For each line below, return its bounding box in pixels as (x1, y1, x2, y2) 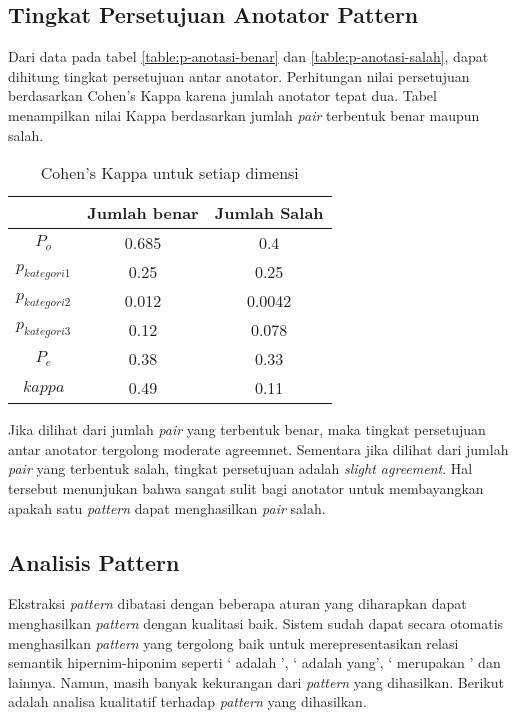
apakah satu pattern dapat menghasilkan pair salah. (8, 497, 326, 518)
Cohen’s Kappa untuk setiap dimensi (40, 161, 299, 185)
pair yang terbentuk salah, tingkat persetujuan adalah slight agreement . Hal (8, 458, 473, 479)
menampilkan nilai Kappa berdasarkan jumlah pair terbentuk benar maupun (8, 104, 480, 125)
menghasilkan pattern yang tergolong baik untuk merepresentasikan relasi (8, 632, 459, 653)
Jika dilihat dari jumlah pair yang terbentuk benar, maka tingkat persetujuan (8, 419, 486, 440)
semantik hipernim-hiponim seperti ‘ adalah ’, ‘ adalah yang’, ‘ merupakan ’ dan (8, 652, 501, 673)
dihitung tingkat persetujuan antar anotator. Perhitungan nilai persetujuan (8, 65, 470, 86)
